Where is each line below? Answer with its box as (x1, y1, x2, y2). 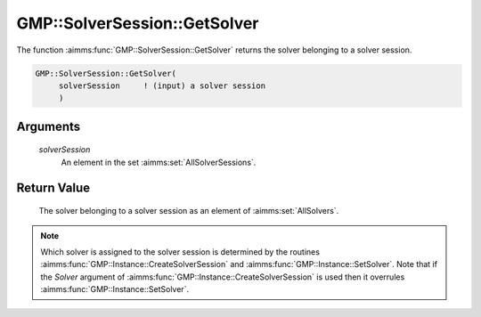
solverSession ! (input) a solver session (58, 80, 266, 91)
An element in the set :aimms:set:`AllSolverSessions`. (61, 157, 257, 167)
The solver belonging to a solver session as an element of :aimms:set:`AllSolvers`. (38, 206, 339, 216)
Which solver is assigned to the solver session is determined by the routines (40, 246, 321, 257)
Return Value (16, 180, 91, 195)
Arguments (16, 118, 81, 134)
